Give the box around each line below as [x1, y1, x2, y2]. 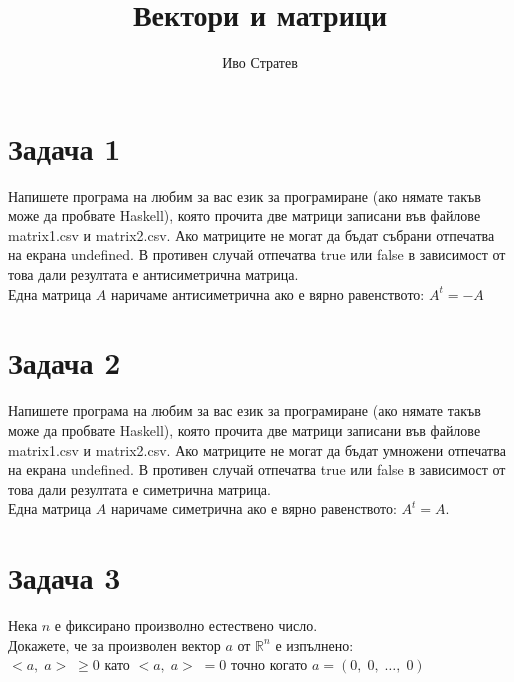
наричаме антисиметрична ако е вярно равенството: [110, 283, 425, 304]
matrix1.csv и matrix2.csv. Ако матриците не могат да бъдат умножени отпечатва [8, 439, 506, 460]
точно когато [230, 654, 308, 675]
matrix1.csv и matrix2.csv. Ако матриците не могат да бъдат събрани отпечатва [8, 224, 495, 245]
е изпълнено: [275, 634, 354, 655]
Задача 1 [8, 127, 121, 168]
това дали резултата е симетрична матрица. [8, 478, 271, 499]
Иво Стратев [222, 52, 298, 73]
